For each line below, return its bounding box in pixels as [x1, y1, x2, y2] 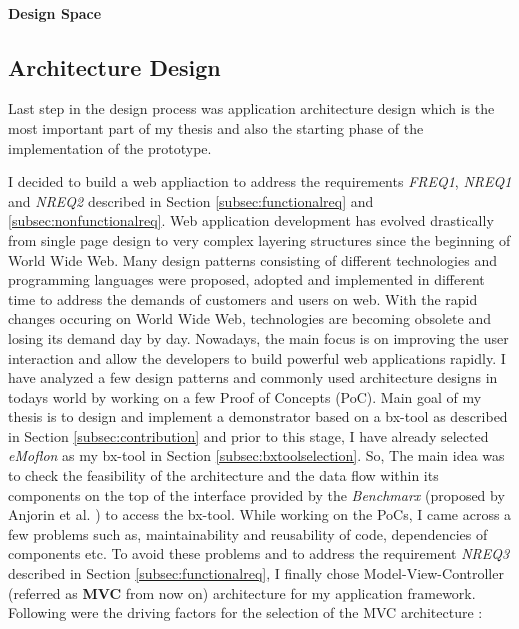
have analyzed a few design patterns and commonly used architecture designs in [8, 367, 498, 388]
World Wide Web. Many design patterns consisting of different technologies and [8, 249, 497, 270]
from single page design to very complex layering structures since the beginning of [8, 229, 511, 250]
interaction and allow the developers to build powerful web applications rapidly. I [8, 347, 506, 368]
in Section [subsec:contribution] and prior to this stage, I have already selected [8, 425, 489, 446]
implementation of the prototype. [8, 137, 212, 158]
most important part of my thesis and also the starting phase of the [8, 117, 424, 138]
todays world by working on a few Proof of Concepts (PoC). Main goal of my [8, 386, 482, 407]
